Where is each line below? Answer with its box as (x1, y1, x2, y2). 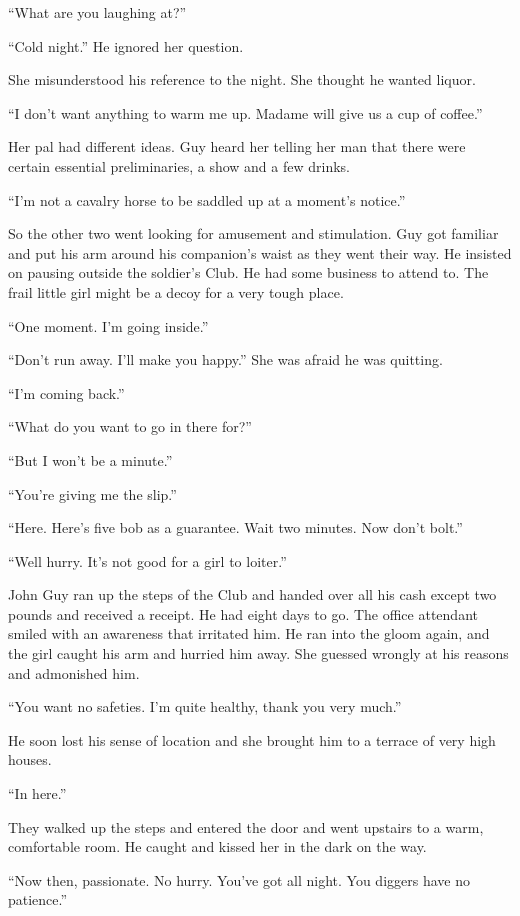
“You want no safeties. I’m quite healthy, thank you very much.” (8, 696, 402, 717)
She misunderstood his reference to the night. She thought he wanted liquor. (8, 69, 476, 90)
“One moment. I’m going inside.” (8, 315, 209, 336)
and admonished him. (8, 662, 140, 683)
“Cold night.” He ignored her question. (8, 35, 244, 56)
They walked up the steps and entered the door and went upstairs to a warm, (8, 816, 484, 837)
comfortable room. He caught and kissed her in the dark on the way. (8, 836, 427, 857)
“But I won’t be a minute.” (8, 449, 173, 470)
